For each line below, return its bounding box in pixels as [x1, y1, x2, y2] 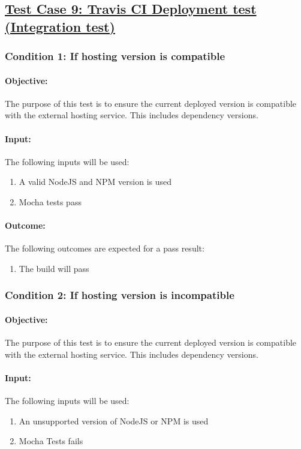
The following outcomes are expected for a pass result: [5, 242, 204, 255]
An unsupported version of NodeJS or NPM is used [19, 414, 209, 427]
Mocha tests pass [19, 195, 82, 208]
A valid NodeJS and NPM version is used [19, 175, 172, 188]
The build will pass [19, 262, 89, 274]
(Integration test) [5, 17, 115, 35]
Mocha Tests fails [19, 435, 83, 447]
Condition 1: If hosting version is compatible [5, 49, 225, 64]
